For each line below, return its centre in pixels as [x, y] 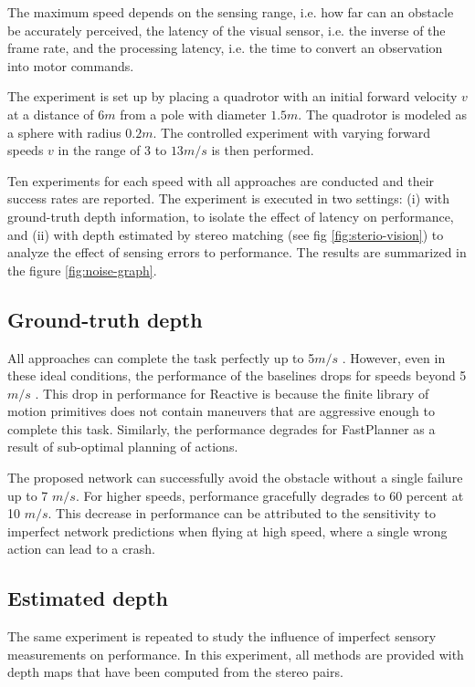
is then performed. [263, 150]
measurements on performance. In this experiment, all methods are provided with [236, 654]
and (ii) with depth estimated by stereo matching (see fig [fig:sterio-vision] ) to [226, 234]
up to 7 [28, 495]
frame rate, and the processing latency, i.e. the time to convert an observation [225, 48]
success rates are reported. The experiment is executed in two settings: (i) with [229, 198]
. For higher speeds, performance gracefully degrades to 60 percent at [269, 495]
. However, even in [394, 357]
